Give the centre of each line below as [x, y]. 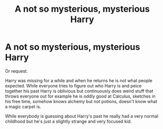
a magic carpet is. [23, 106]
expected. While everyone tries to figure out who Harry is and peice [73, 86]
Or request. [17, 71]
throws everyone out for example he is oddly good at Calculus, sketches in [80, 96]
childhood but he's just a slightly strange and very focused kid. [69, 121]
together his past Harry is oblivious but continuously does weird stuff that [79, 91]
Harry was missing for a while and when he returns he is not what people [79, 80]
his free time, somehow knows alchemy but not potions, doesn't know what [81, 101]
